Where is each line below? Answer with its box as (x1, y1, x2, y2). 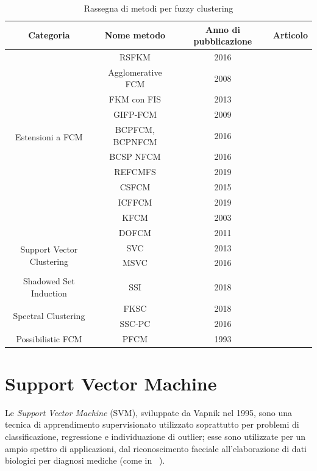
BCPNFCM (113, 135, 157, 148)
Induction (31, 287, 67, 300)
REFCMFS (114, 165, 156, 178)
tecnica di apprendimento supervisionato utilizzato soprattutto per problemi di (5, 418, 299, 431)
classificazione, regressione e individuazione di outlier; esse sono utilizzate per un (5, 430, 306, 442)
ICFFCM (118, 195, 152, 208)
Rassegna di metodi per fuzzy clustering (84, 2, 233, 14)
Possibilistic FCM (16, 332, 82, 345)
